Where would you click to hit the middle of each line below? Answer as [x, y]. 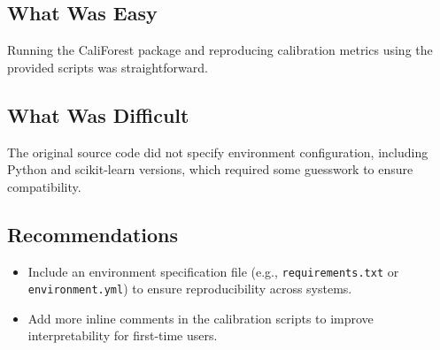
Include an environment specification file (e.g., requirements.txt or [213, 271]
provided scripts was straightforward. [108, 67]
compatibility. [44, 186]
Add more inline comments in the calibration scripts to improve [201, 318]
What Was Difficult [98, 114]
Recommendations [93, 234]
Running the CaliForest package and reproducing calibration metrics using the [220, 50]
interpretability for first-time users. [123, 335]
